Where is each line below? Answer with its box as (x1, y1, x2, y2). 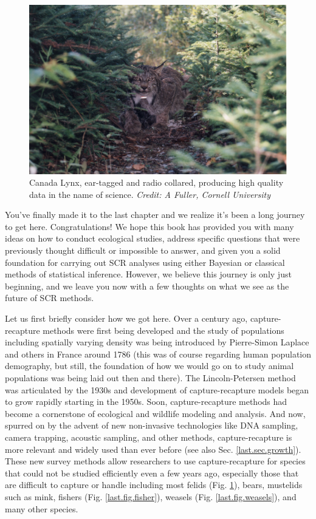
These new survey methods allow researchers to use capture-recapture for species (5, 455, 306, 467)
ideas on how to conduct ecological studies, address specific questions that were (5, 232, 300, 245)
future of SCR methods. (5, 291, 94, 304)
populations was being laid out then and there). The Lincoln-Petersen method (5, 371, 296, 384)
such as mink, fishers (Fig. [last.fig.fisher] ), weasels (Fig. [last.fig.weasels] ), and (5, 490, 297, 503)
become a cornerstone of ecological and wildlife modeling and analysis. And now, (5, 407, 306, 419)
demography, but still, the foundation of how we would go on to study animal (5, 359, 294, 372)
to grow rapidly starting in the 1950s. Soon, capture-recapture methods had (5, 395, 287, 408)
